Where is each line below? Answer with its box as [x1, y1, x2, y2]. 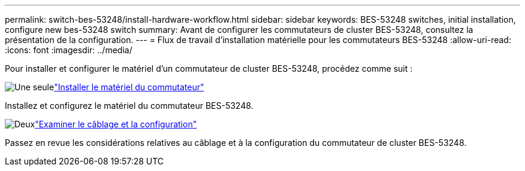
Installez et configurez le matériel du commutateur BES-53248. [5, 100, 254, 111]
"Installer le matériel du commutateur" [54, 82, 204, 92]
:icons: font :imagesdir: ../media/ [5, 45, 132, 55]
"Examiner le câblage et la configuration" [35, 119, 197, 129]
